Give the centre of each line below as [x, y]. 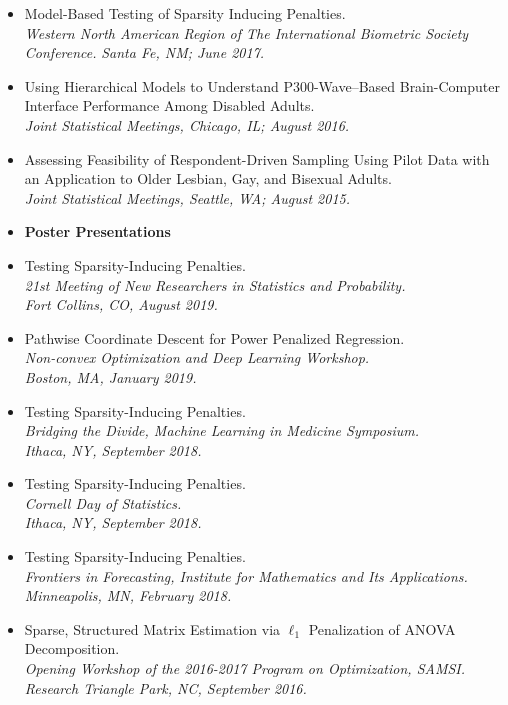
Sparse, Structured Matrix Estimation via [152, 628]
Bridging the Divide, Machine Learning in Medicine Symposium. [222, 430]
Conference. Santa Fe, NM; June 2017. [144, 52]
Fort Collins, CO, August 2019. [121, 304]
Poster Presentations [97, 231]
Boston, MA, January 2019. [110, 376]
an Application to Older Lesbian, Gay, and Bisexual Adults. [208, 178]
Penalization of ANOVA [382, 628]
